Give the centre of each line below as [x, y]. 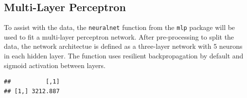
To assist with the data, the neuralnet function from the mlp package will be [120, 27]
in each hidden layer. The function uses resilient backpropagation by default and [124, 56]
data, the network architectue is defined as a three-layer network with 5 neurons [123, 46]
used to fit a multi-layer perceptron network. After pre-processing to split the [119, 36]
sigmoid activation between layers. [55, 65]
